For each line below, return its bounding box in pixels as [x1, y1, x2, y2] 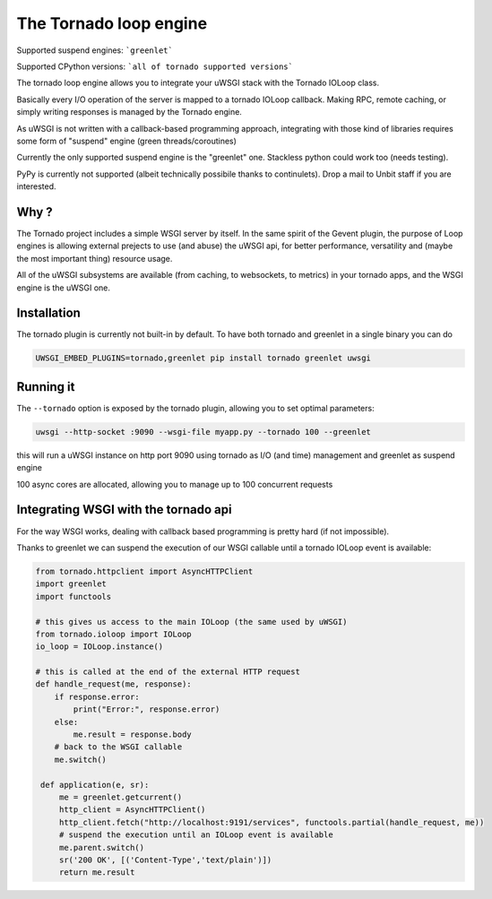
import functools [35, 592, 112, 601]
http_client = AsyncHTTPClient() [58, 805, 206, 815]
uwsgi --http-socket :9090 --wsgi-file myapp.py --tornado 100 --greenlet [35, 427, 372, 437]
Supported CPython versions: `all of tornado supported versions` [16, 61, 293, 72]
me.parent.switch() [58, 843, 145, 852]
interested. [16, 181, 57, 192]
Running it [16, 379, 75, 394]
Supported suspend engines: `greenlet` [16, 45, 174, 56]
